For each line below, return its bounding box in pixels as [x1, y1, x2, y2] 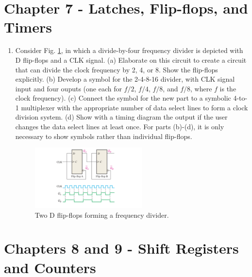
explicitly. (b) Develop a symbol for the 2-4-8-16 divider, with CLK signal [15, 74, 235, 84]
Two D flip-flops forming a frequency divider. [34, 209, 169, 220]
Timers [4, 17, 52, 37]
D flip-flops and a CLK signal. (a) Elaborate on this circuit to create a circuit [15, 54, 247, 65]
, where [190, 83, 212, 93]
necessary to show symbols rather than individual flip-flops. [15, 131, 192, 141]
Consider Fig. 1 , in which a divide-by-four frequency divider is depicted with [15, 45, 243, 55]
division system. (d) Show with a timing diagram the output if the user [15, 112, 228, 122]
